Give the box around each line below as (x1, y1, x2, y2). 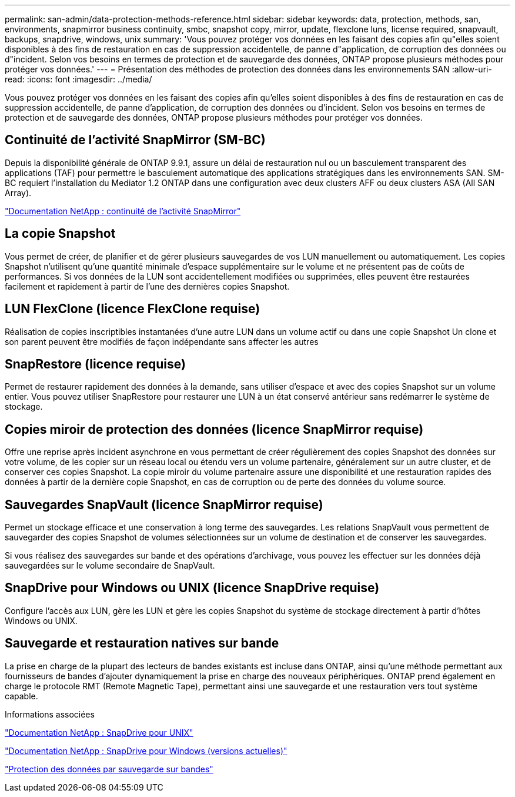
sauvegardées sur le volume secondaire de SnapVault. (5, 560, 215, 571)
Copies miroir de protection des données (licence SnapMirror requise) (5, 421, 424, 437)
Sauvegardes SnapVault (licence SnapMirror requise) (5, 497, 323, 512)
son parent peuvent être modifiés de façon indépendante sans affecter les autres (5, 336, 319, 347)
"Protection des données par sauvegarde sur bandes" (5, 763, 213, 774)
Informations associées (5, 709, 95, 719)
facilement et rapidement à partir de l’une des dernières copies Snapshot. (5, 281, 290, 291)
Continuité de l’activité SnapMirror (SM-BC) (5, 132, 266, 148)
